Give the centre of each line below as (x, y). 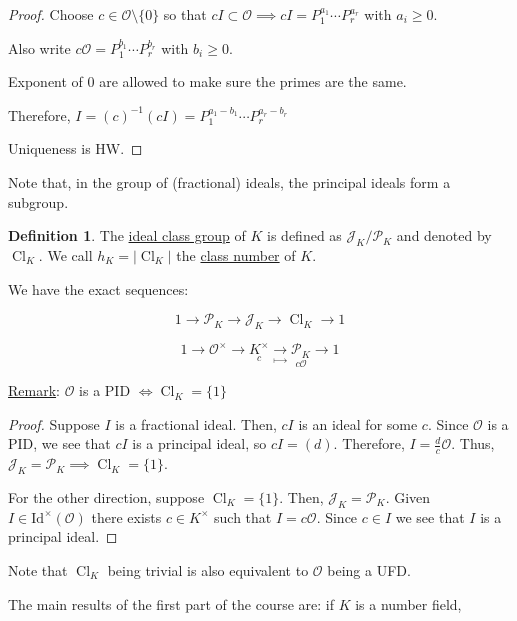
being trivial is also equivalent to (208, 569)
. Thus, (473, 443)
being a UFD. (369, 569)
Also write (39, 47)
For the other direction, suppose (106, 496)
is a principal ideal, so (199, 443)
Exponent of (45, 81)
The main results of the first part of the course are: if (171, 603)
